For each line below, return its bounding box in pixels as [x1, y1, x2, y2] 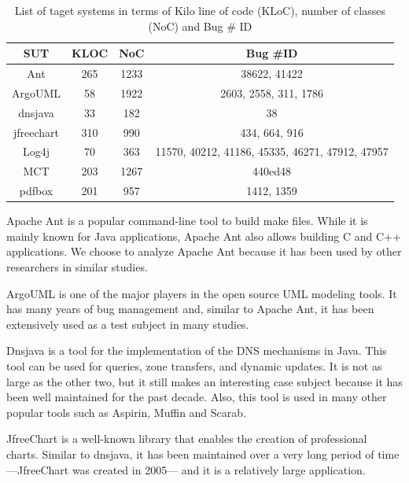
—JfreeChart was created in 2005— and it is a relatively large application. [6, 461, 366, 477]
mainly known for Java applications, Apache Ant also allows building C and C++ [6, 227, 401, 244]
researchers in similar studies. [6, 258, 148, 275]
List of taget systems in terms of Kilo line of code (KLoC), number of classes [14, 2, 385, 18]
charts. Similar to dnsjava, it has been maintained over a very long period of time [6, 445, 400, 462]
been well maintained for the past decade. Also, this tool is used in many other [6, 389, 387, 405]
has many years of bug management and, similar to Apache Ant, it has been [6, 300, 374, 317]
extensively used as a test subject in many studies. [6, 315, 249, 332]
